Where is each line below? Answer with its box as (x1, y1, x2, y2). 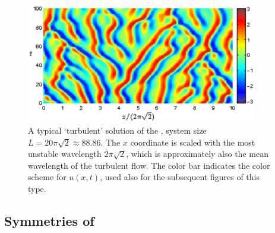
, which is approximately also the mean (126, 147, 268, 160)
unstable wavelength (28, 147, 102, 160)
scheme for (28, 171, 67, 183)
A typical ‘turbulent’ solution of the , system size (28, 124, 207, 137)
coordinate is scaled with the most (130, 136, 255, 148)
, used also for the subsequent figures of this (100, 171, 260, 183)
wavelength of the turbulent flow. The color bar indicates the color (28, 159, 270, 171)
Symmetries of (4, 212, 94, 230)
